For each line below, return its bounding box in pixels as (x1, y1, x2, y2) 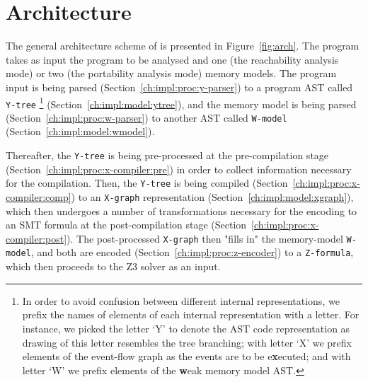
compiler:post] (6, 231, 67, 245)
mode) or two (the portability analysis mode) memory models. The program (6, 66, 337, 81)
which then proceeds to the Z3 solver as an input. (6, 259, 221, 274)
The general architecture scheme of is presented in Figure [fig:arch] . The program (6, 38, 360, 53)
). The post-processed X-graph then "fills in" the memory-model (67, 231, 343, 245)
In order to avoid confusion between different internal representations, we (22, 293, 340, 308)
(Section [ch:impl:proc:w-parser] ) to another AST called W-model (6, 110, 287, 125)
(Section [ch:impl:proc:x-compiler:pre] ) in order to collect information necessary (6, 161, 352, 176)
